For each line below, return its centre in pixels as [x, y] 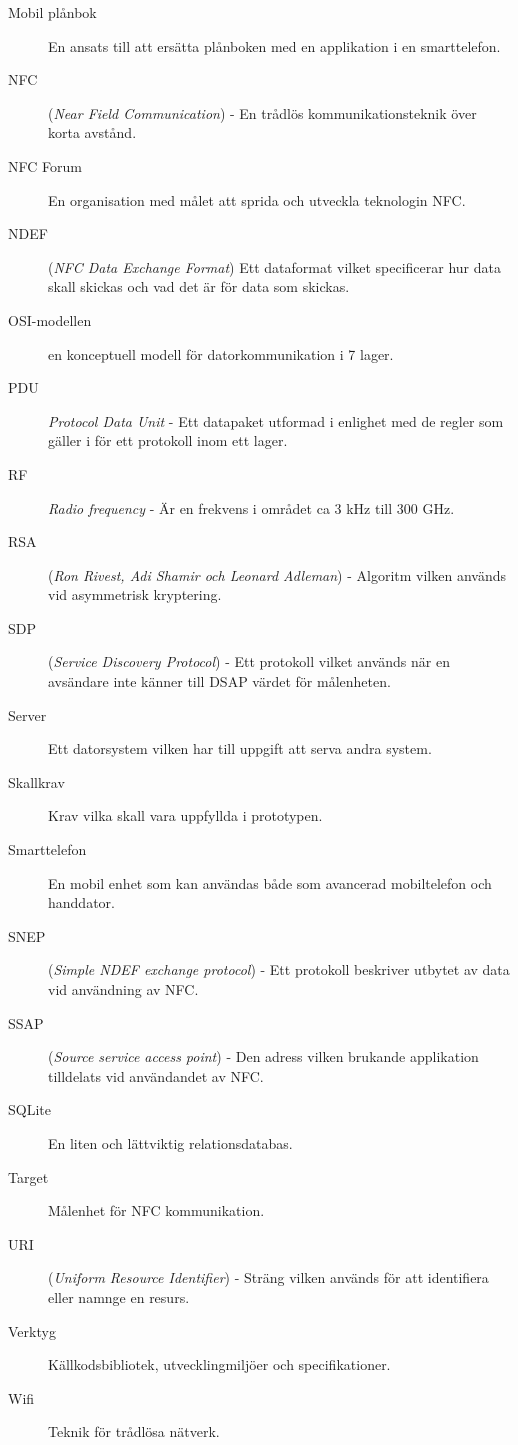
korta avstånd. [92, 132]
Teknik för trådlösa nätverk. [134, 1431]
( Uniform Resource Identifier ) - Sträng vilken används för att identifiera [268, 1277]
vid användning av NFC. [123, 989]
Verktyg [32, 1330]
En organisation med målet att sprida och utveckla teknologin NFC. [257, 199]
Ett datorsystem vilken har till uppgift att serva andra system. [240, 748]
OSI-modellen [50, 319]
